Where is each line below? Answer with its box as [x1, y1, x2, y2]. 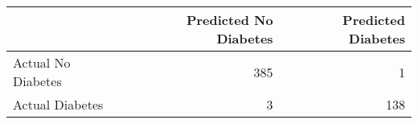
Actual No [13, 53, 71, 72]
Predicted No [186, 10, 273, 29]
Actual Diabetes [13, 95, 104, 114]
